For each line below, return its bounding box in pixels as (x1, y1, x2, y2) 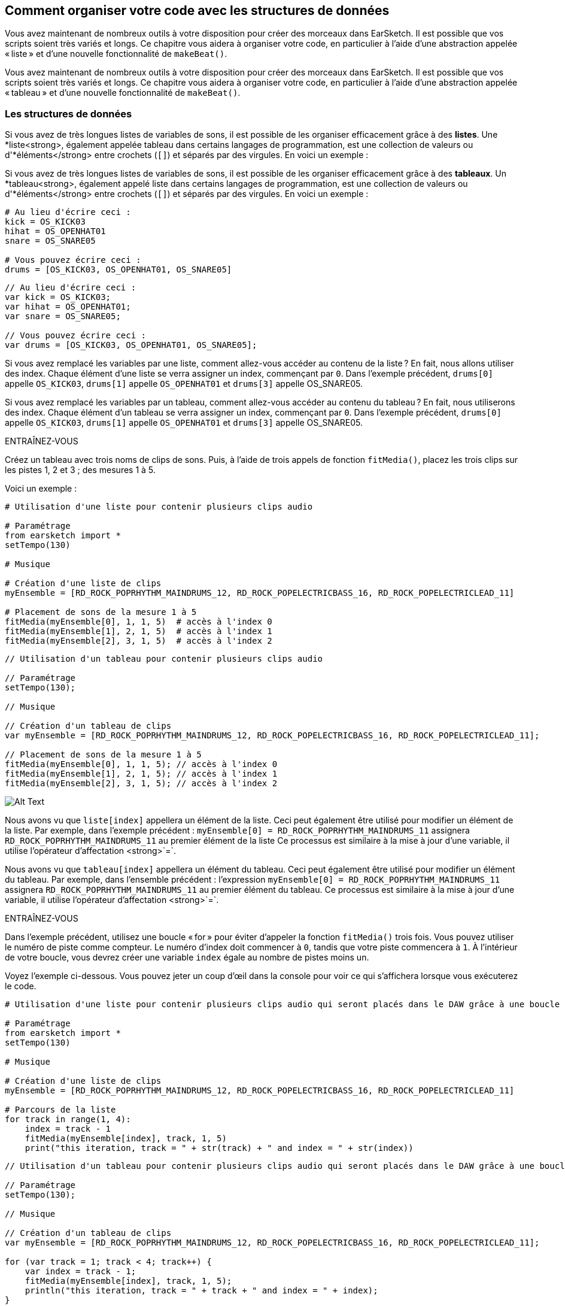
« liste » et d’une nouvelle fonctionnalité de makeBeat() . (5, 49, 227, 59)
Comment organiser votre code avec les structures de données (5, 3, 390, 18)
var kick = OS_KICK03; (5, 292, 111, 302)
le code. (5, 981, 37, 992)
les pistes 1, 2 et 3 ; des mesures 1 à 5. (5, 465, 156, 475)
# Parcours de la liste (5, 1105, 116, 1115)
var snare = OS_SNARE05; (5, 311, 121, 322)
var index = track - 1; (25, 1266, 136, 1277)
